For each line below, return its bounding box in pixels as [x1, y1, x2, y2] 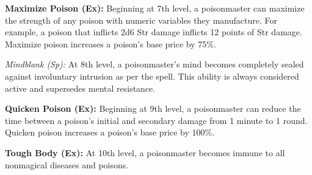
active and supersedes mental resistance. [5, 81, 156, 94]
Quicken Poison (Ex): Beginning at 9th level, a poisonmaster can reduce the [5, 102, 301, 115]
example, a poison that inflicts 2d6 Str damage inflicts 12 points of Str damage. [5, 26, 302, 38]
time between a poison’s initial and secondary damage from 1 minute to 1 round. [5, 114, 308, 126]
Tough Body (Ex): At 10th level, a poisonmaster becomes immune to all [5, 146, 285, 159]
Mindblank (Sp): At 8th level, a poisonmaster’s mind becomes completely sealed [5, 58, 304, 70]
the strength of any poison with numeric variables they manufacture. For [5, 13, 277, 26]
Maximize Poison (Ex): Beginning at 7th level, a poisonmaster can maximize [5, 2, 305, 14]
